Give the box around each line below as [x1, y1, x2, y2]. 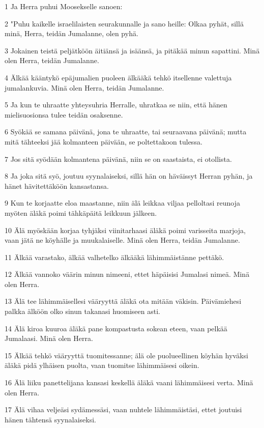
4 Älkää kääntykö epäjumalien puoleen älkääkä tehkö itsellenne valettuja [5, 72, 232, 82]
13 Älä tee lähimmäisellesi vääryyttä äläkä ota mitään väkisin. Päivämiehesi [5, 296, 242, 306]
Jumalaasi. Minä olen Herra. [5, 333, 93, 344]
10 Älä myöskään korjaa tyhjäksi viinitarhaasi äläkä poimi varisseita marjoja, [5, 224, 246, 235]
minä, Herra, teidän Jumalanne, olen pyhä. [5, 28, 138, 39]
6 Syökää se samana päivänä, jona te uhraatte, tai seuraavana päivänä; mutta [5, 126, 247, 137]
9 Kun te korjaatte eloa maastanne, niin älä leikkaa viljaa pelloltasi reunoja [5, 197, 241, 208]
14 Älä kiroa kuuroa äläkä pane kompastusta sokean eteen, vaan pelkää [5, 323, 227, 333]
